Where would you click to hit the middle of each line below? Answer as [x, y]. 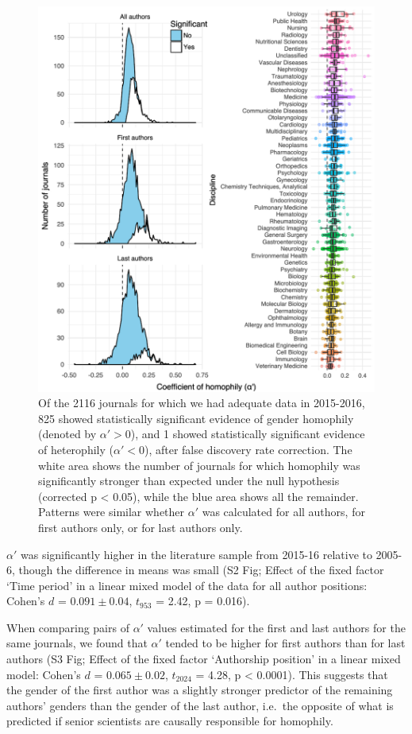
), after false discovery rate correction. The [248, 449]
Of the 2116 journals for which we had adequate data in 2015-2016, [202, 403]
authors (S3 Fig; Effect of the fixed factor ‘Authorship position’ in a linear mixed [204, 659]
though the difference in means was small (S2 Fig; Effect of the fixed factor [201, 570]
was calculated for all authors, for [283, 512]
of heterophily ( [76, 449]
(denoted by [67, 434]
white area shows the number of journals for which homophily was [199, 465]
